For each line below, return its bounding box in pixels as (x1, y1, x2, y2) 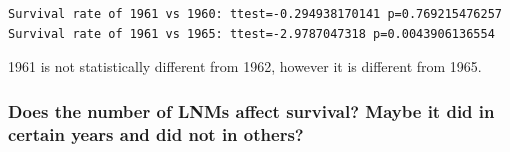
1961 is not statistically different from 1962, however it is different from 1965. (8, 56, 482, 77)
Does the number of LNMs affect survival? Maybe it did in (8, 98, 495, 123)
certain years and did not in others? (8, 121, 304, 146)
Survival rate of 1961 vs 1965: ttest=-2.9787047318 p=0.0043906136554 (8, 26, 495, 41)
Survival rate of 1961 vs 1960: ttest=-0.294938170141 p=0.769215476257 (8, 7, 502, 21)
